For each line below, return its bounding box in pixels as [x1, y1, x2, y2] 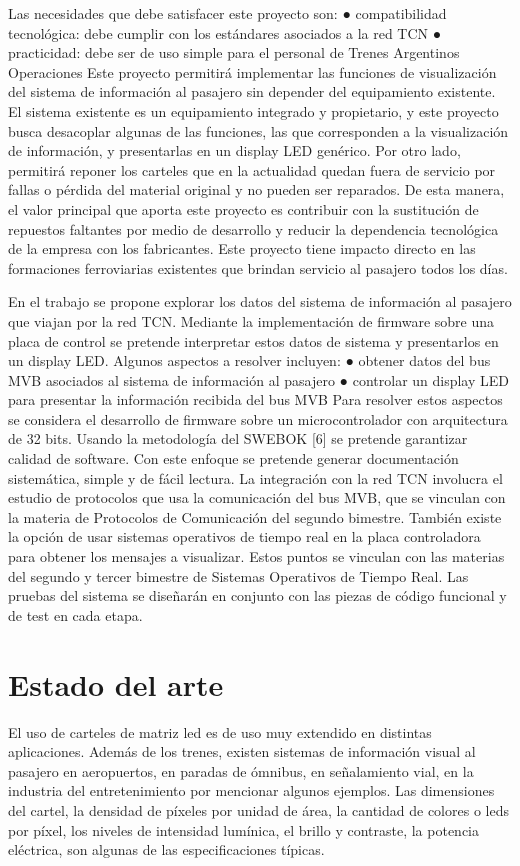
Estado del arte [8, 663, 224, 704]
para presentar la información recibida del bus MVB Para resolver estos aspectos [8, 389, 503, 410]
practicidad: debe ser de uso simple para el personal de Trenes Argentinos [8, 42, 460, 63]
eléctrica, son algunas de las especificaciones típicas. [8, 839, 325, 860]
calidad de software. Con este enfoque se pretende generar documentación [8, 448, 459, 469]
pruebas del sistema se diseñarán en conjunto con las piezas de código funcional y [8, 585, 507, 606]
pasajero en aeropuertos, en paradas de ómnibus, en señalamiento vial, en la [8, 760, 474, 781]
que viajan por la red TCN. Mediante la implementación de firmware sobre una [8, 310, 494, 331]
